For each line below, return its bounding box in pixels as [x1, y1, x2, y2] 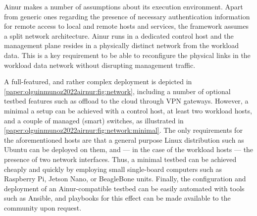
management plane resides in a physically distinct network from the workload [4, 40, 239, 51]
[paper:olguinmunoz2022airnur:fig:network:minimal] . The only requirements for [4, 125, 243, 135]
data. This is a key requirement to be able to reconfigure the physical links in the [4, 50, 251, 60]
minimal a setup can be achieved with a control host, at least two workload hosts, [4, 105, 252, 115]
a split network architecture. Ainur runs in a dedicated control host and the [4, 30, 234, 41]
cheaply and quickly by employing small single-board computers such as [4, 163, 222, 174]
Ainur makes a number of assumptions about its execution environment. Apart [4, 1, 243, 11]
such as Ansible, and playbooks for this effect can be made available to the [4, 193, 231, 203]
